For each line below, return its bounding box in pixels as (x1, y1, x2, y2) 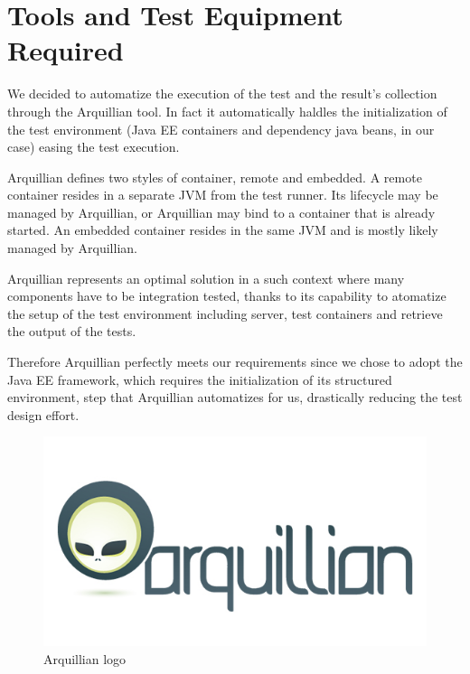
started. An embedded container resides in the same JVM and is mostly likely (7, 220, 438, 239)
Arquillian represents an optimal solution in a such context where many (7, 268, 405, 287)
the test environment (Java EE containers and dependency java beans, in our (7, 119, 435, 138)
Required (7, 32, 124, 69)
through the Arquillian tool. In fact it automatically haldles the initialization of (7, 101, 447, 120)
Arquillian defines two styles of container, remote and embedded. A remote (7, 167, 422, 186)
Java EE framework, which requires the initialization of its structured (7, 370, 392, 388)
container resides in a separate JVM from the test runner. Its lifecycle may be (7, 185, 438, 204)
